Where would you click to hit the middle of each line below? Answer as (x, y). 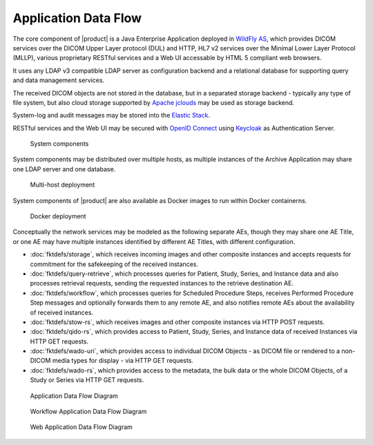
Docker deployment (58, 216)
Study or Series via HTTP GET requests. (87, 380)
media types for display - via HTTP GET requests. (123, 361)
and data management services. (59, 80)
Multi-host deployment (63, 185)
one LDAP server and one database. (64, 169)
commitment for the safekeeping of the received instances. (114, 264)
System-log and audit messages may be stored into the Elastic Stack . (112, 115)
